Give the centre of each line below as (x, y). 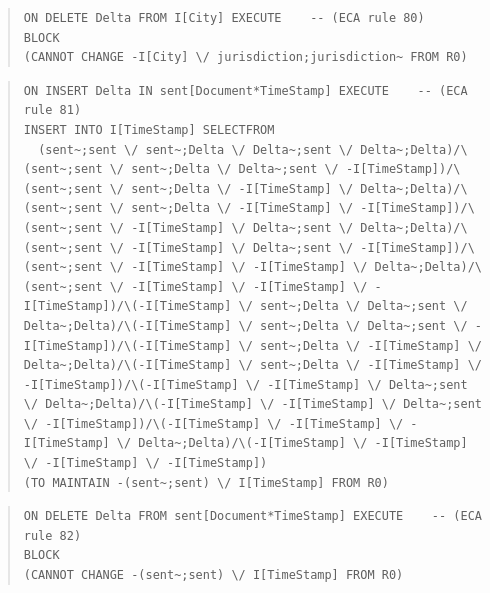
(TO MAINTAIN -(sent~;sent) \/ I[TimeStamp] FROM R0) (206, 482)
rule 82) (52, 535)
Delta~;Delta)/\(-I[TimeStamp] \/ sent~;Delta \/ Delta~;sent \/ (245, 325)
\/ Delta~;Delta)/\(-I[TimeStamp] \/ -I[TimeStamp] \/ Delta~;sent (252, 404)
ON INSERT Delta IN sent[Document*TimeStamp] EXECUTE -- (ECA (245, 90)
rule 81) (52, 110)
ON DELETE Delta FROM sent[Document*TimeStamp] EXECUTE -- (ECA (252, 516)
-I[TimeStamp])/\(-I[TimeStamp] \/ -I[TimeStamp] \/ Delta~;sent (245, 384)
